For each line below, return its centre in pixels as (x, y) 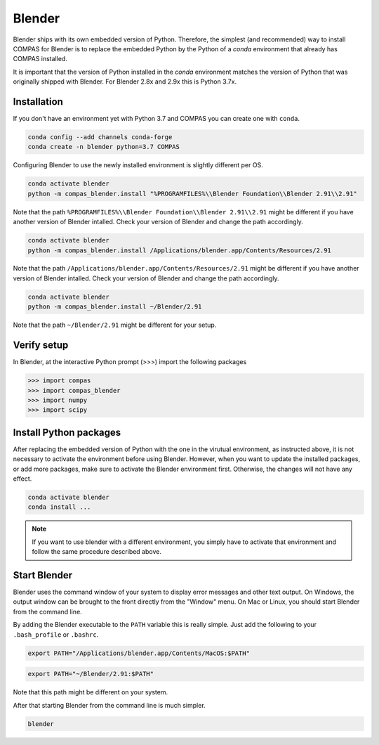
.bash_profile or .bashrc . (56, 634)
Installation (38, 102)
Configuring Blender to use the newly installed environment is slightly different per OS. (138, 165)
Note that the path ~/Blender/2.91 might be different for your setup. (115, 325)
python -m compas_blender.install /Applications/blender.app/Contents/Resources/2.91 (179, 250)
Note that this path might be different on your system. (91, 692)
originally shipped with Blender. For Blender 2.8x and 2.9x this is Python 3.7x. (125, 82)
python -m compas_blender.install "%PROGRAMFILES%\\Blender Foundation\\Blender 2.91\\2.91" (192, 194)
